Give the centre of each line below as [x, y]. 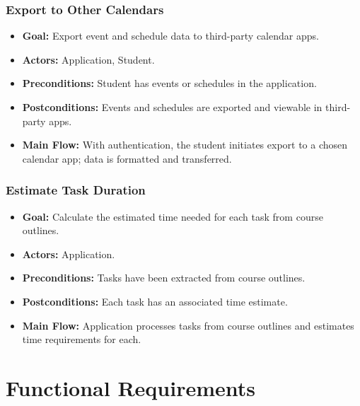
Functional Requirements [130, 387]
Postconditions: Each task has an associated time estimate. [155, 301]
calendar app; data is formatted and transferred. [127, 158]
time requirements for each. [82, 339]
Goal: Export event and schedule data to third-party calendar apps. [170, 36]
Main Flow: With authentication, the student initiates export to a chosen [185, 145]
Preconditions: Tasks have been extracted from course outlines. [164, 278]
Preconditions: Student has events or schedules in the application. [169, 83]
